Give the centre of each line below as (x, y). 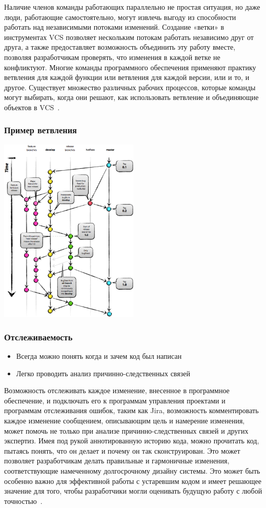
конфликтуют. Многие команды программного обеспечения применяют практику (130, 67)
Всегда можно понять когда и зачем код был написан (99, 356)
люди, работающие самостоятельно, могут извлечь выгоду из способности (120, 17)
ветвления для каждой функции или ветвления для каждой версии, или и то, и (127, 77)
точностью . (23, 501)
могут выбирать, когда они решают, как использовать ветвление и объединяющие (131, 97)
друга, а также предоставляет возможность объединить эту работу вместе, (120, 47)
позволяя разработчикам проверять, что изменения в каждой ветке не (112, 57)
